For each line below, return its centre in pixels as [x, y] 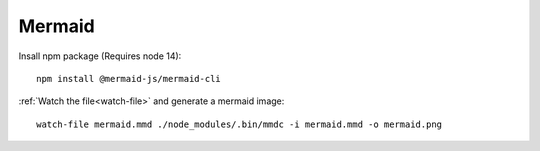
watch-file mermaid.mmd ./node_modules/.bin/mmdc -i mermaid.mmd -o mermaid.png [239, 124]
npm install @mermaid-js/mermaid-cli [129, 78]
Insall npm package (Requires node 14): [100, 56]
